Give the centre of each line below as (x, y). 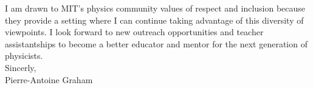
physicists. (24, 56)
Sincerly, (21, 67)
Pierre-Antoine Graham (49, 79)
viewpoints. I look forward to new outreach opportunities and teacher (134, 32)
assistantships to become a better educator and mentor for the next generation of (156, 43)
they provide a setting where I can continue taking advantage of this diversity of (154, 20)
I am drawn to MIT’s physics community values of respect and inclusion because (155, 8)
